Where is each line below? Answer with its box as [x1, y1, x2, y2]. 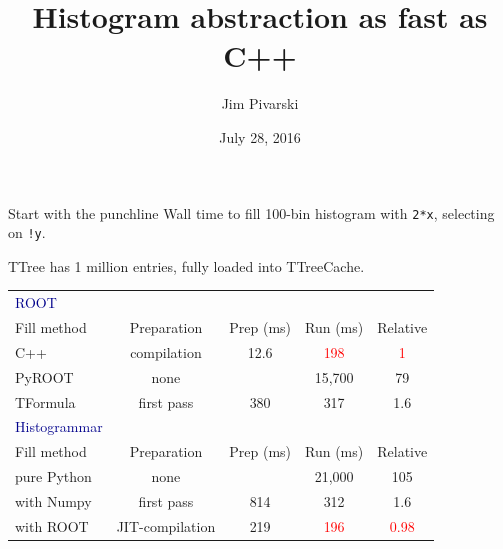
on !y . [8, 222, 46, 243]
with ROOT [15, 515, 89, 536]
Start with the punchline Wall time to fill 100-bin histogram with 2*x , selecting [8, 202, 495, 223]
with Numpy [15, 490, 92, 511]
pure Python [15, 466, 92, 487]
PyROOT [15, 366, 74, 387]
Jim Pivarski [221, 93, 299, 114]
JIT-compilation [116, 515, 216, 536]
